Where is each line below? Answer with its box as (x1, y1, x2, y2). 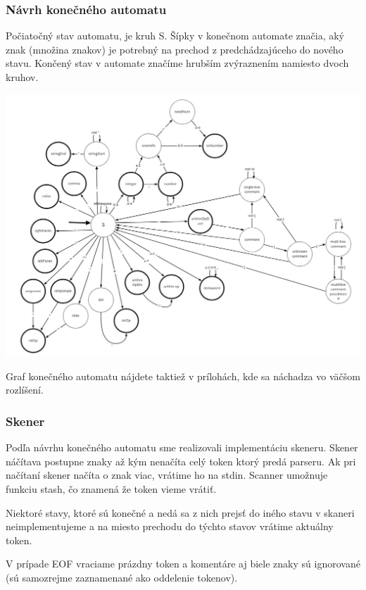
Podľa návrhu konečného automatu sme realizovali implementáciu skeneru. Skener (6, 440, 358, 455)
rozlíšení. (6, 382, 44, 397)
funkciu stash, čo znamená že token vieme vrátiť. (6, 481, 217, 496)
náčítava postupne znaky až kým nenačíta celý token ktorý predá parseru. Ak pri (6, 453, 356, 468)
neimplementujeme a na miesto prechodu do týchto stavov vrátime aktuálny (6, 519, 334, 534)
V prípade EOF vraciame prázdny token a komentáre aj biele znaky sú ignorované (6, 556, 360, 571)
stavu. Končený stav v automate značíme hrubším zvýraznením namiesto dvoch (6, 56, 349, 70)
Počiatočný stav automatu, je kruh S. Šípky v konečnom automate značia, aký (6, 28, 344, 43)
